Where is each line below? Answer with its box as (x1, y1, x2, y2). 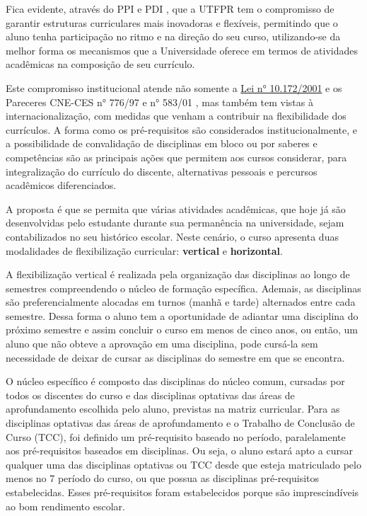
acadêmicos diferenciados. (6, 178, 117, 193)
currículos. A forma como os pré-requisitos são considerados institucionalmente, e (6, 122, 358, 137)
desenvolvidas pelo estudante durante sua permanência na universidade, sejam (6, 215, 344, 230)
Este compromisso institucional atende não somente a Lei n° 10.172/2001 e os (6, 80, 342, 95)
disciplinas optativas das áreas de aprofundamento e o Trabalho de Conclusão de (6, 415, 355, 430)
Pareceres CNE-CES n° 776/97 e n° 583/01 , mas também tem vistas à (6, 94, 313, 109)
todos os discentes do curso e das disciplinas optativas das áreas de (6, 387, 295, 402)
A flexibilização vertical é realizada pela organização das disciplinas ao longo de (6, 267, 350, 282)
